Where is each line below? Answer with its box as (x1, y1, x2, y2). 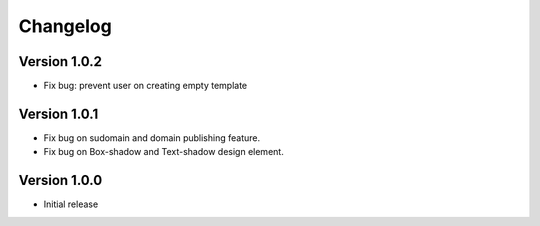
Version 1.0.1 (18, 105, 99, 122)
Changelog (18, 15, 112, 37)
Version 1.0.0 (18, 172, 103, 189)
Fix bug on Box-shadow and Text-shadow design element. (43, 146, 284, 158)
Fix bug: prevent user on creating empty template (43, 80, 248, 92)
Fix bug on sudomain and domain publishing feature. (43, 131, 260, 144)
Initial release (43, 198, 99, 210)
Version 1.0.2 (18, 53, 103, 70)
